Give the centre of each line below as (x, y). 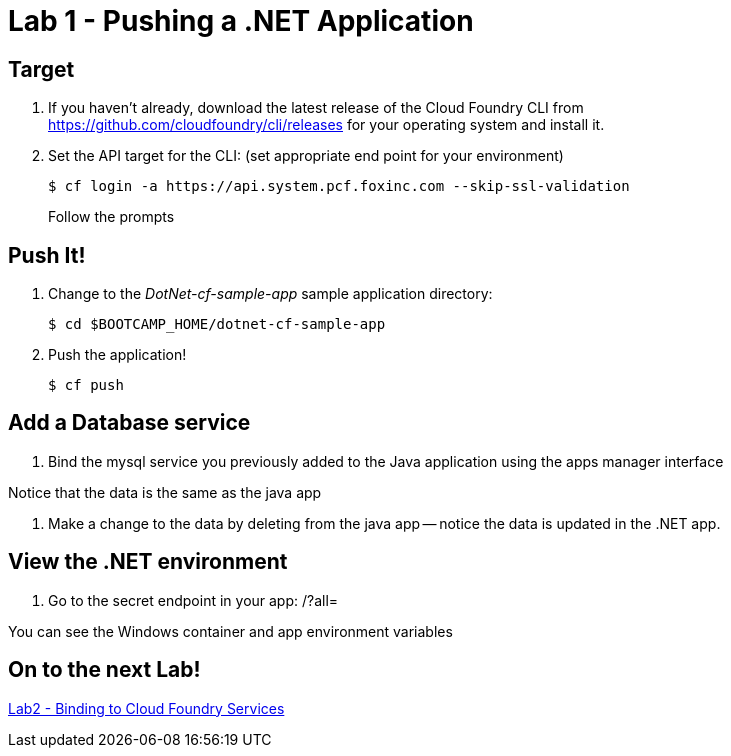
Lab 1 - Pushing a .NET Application (241, 21)
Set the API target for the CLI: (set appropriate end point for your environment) (306, 156)
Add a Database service (129, 423)
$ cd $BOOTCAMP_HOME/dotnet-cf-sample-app (217, 324)
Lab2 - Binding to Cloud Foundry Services (146, 708)
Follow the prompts (111, 217)
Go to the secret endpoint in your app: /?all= (193, 600)
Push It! (47, 255)
